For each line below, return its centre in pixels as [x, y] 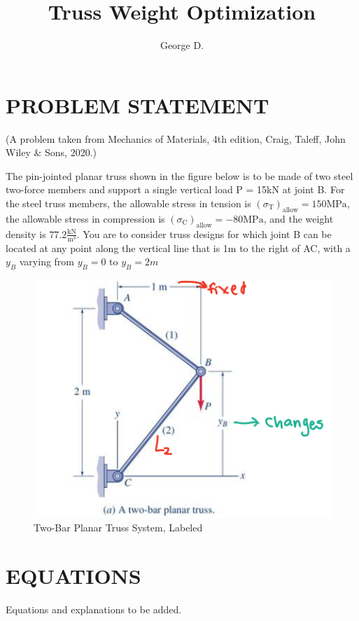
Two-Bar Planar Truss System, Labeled [118, 528]
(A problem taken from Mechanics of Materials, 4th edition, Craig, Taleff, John [176, 138]
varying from [47, 261]
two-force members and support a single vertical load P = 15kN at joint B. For [175, 189]
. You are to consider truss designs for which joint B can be [204, 233]
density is [26, 233]
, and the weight [298, 218]
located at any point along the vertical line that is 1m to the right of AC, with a [178, 247]
